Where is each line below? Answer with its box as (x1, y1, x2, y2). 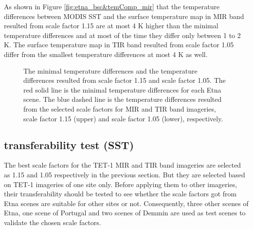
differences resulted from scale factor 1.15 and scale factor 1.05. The (23, 75, 226, 85)
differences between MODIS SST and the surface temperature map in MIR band (4, 11, 244, 21)
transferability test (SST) (4, 137, 134, 152)
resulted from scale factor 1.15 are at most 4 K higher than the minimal (4, 20, 218, 31)
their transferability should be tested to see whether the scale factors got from (4, 189, 237, 199)
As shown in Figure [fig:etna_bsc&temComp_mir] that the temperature (4, 1, 220, 11)
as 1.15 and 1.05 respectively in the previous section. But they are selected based (4, 169, 245, 179)
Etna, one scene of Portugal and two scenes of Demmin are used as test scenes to (4, 208, 246, 218)
